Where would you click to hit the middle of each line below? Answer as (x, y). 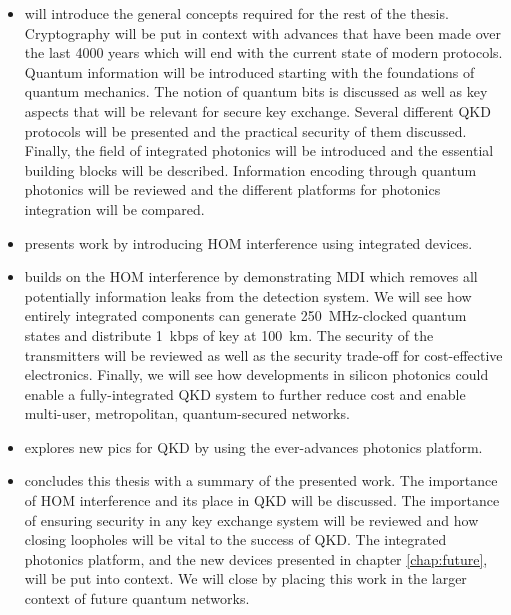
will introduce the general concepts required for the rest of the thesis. (236, 13)
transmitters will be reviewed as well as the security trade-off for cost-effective (263, 354)
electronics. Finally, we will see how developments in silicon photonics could (256, 374)
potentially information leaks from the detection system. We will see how (248, 295)
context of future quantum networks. (137, 598)
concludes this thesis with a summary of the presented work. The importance (261, 480)
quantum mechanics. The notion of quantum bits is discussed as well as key (256, 91)
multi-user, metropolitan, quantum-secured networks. (187, 413)
